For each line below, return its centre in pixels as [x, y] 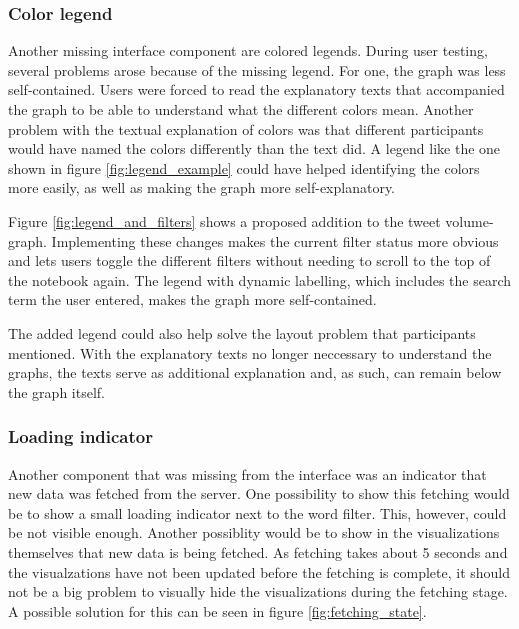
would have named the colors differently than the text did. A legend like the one [254, 148]
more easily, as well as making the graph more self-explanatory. [202, 187]
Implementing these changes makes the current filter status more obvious [275, 240]
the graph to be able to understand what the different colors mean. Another [241, 109]
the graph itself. [56, 391]
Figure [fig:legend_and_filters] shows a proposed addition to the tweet [224, 220]
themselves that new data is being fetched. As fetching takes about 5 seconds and [258, 551]
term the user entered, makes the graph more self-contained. [192, 299]
